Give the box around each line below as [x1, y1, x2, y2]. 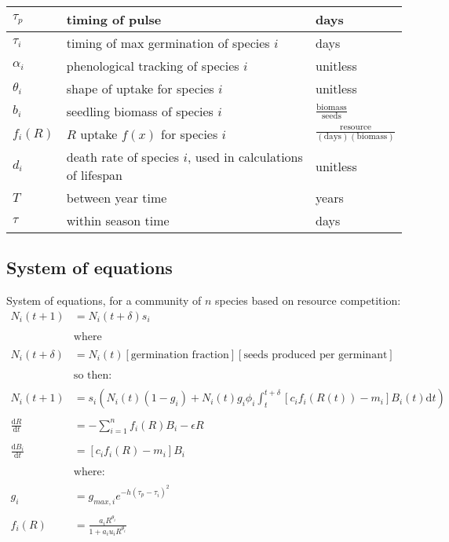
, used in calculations [187, 148, 303, 166]
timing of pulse [66, 10, 162, 28]
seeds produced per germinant [243, 349, 388, 361]
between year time [66, 189, 167, 207]
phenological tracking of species [66, 57, 239, 75]
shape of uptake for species [66, 79, 214, 97]
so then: [73, 370, 112, 381]
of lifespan [66, 166, 122, 184]
